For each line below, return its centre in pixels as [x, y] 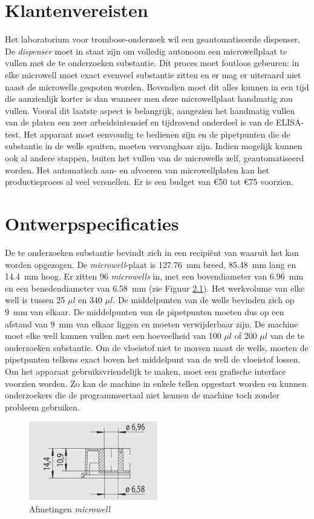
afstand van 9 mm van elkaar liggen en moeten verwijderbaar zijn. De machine [152, 323]
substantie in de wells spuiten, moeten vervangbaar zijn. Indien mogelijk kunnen [154, 146]
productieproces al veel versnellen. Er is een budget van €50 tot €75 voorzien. [149, 182]
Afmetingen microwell [70, 508]
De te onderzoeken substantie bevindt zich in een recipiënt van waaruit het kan [152, 252]
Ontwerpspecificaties [92, 223]
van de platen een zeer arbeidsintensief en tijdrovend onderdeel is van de [139, 122]
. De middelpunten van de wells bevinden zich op [204, 300]
